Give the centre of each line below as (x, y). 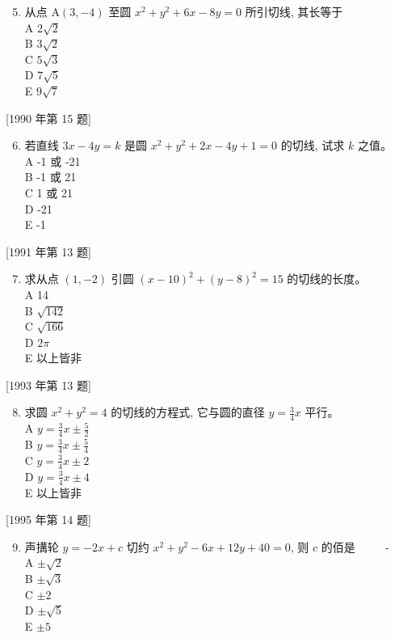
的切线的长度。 (327, 279)
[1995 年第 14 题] (48, 520)
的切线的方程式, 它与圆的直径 (188, 412)
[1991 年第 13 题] (48, 251)
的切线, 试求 (313, 145)
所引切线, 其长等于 (294, 11)
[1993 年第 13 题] (48, 384)
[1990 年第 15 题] (48, 118)
